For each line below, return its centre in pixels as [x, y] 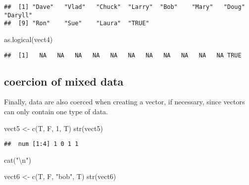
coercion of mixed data [64, 81]
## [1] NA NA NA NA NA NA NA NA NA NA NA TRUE [123, 55]
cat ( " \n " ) [18, 160]
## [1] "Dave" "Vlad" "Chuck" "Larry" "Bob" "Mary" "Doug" [124, 7]
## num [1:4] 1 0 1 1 [41, 144]
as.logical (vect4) [28, 39]
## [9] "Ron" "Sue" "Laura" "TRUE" [77, 23]
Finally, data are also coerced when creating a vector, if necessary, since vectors [124, 102]
